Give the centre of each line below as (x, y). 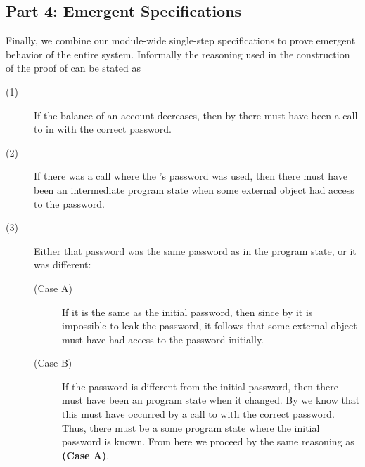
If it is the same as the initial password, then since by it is (187, 311)
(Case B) (53, 363)
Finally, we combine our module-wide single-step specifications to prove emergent (181, 40)
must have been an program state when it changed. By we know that (211, 400)
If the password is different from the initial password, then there (200, 386)
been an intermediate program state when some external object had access (194, 189)
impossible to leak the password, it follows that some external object (210, 325)
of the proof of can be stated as (73, 68)
